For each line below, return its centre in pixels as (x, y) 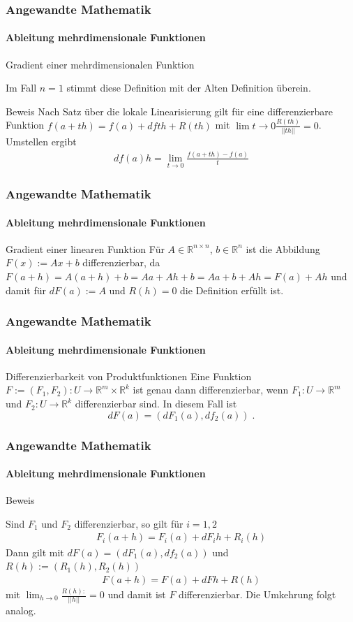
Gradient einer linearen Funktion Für (85, 248)
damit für (26, 290)
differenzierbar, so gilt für (129, 523)
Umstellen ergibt (41, 142)
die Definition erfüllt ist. (232, 290)
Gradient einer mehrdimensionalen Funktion (100, 64)
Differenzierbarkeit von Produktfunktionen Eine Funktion (129, 376)
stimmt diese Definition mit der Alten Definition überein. (189, 88)
